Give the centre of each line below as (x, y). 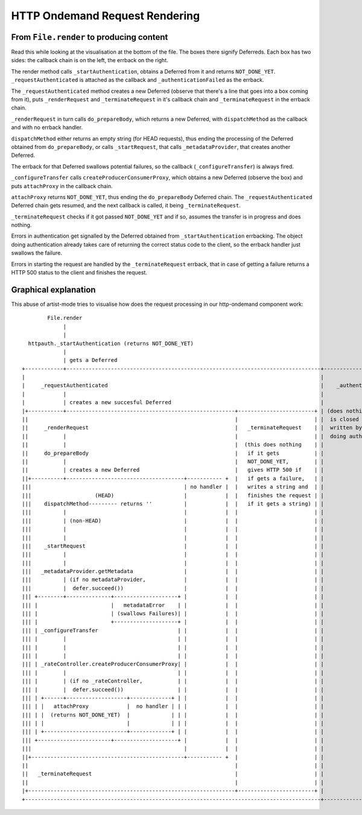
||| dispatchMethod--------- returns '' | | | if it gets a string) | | (173, 503)
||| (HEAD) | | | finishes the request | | (173, 495)
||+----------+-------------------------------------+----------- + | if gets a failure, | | (173, 478)
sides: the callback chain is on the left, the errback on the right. (90, 60)
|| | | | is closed (190, 420)
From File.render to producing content (90, 37)
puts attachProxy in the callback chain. (62, 186)
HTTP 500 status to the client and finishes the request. (79, 273)
